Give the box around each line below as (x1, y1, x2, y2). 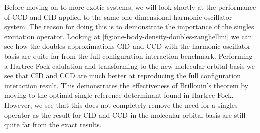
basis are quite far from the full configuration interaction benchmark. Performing (4, 50, 253, 61)
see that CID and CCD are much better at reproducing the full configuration (4, 70, 241, 81)
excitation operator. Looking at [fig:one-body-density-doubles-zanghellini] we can (4, 31, 252, 41)
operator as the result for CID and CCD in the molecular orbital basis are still (4, 109, 246, 120)
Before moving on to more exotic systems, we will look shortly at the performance (4, 2, 256, 12)
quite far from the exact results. (4, 119, 102, 130)
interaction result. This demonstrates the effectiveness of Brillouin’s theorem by (4, 80, 249, 90)
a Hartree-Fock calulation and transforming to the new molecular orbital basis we (4, 60, 255, 71)
